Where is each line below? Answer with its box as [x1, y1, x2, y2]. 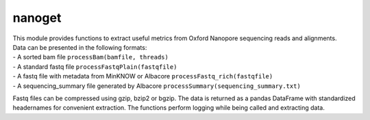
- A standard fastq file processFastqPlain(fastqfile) [12, 62, 177, 71]
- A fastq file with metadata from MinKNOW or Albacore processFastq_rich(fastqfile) [12, 72, 273, 80]
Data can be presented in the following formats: [12, 43, 147, 51]
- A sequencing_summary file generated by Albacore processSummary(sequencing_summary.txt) [12, 82, 301, 90]
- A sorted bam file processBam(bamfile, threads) [12, 53, 169, 61]
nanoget [12, 10, 62, 25]
